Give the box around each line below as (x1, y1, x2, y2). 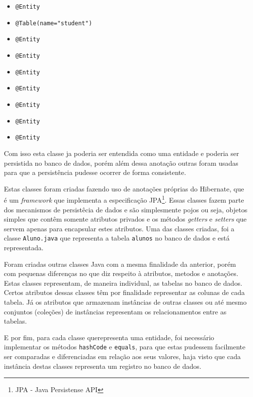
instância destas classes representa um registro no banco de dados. (4, 361, 201, 371)
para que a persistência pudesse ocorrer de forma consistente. (4, 167, 186, 177)
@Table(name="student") (15, 19, 92, 27)
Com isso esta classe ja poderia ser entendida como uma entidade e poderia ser (4, 148, 239, 158)
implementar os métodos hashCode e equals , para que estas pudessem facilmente (4, 342, 246, 352)
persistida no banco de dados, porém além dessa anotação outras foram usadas (4, 157, 238, 168)
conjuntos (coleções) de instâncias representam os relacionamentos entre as (4, 306, 227, 316)
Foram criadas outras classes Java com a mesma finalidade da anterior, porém (4, 259, 236, 269)
